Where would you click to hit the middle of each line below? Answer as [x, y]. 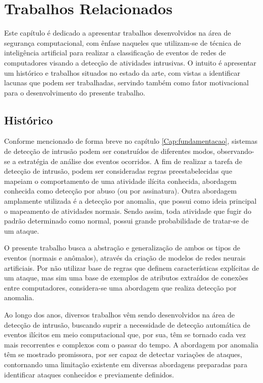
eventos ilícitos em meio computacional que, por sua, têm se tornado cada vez [125, 334]
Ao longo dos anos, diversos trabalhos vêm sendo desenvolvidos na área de [120, 314]
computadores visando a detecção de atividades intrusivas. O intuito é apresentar [130, 62]
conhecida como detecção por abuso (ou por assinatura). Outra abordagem [121, 191]
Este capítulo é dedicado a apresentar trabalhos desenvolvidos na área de [118, 33]
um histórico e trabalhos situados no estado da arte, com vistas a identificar [122, 72]
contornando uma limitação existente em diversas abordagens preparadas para [126, 364]
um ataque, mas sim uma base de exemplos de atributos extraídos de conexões [126, 278]
